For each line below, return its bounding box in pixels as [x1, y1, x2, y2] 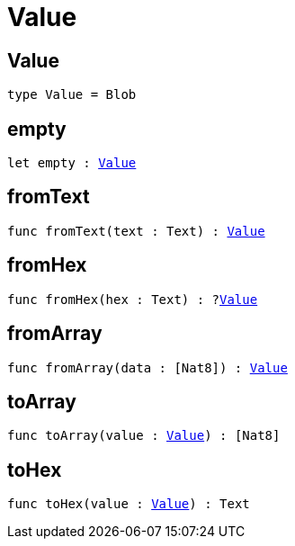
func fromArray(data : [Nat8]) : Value [7, 360, 288, 375]
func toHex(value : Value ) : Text [7, 497, 250, 512]
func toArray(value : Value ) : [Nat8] [7, 428, 281, 443]
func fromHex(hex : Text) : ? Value [7, 291, 258, 307]
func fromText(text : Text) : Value [7, 223, 265, 238]
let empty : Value [7, 156, 137, 171]
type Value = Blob [7, 87, 137, 103]
